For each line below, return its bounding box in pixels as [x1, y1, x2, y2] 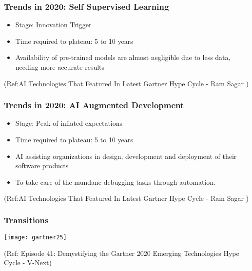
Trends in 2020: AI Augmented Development [4, 99, 184, 111]
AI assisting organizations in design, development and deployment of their [15, 151, 237, 161]
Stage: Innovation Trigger [15, 19, 92, 30]
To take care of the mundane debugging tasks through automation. [15, 176, 215, 187]
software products [15, 160, 69, 171]
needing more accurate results [15, 62, 105, 72]
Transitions [4, 213, 49, 226]
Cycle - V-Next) [4, 257, 52, 268]
